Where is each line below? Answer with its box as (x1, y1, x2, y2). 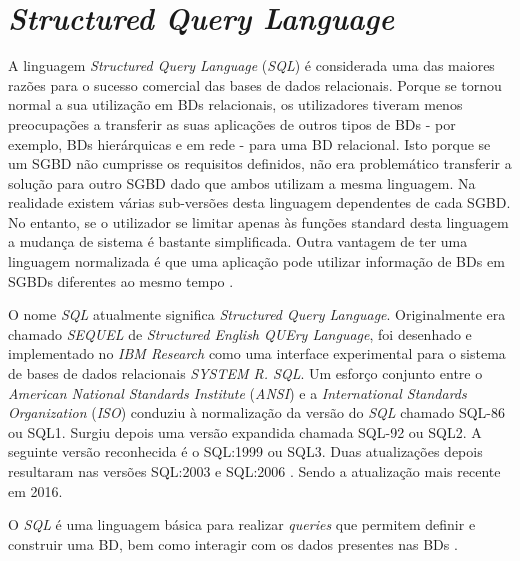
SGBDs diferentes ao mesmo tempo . (8, 270, 234, 291)
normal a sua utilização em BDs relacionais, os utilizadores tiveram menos (8, 94, 463, 115)
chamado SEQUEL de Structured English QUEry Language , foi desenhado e (8, 323, 472, 344)
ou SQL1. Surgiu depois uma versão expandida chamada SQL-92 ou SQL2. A (8, 421, 482, 442)
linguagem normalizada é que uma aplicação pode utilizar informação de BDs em (8, 251, 505, 272)
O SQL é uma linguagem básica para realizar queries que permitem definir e (8, 514, 476, 535)
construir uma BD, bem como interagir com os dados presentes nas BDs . (8, 533, 458, 554)
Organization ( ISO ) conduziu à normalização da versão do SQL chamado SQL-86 (8, 402, 506, 423)
